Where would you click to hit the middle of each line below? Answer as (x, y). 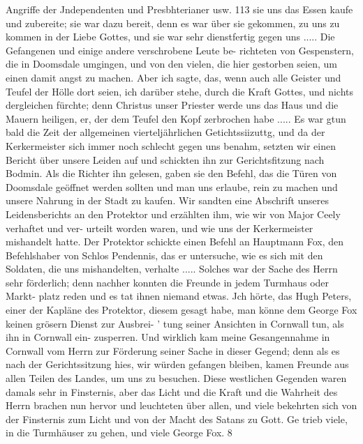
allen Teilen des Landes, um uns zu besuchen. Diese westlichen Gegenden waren (176, 378)
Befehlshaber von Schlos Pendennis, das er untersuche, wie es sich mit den (164, 255)
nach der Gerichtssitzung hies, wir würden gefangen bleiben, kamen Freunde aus (177, 364)
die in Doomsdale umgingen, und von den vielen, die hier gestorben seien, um (171, 64)
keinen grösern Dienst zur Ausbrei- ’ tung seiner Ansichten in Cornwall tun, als (175, 323)
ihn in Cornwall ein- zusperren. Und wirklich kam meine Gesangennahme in (168, 337)
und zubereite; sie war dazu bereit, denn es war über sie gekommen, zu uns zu (173, 23)
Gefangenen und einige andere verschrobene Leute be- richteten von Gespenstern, (180, 50)
